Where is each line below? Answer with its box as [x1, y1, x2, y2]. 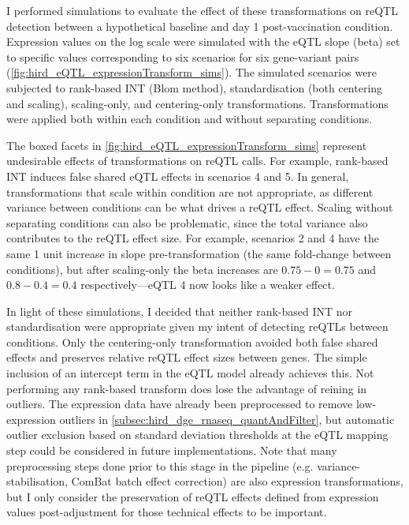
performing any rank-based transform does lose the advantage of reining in [6, 380, 367, 396]
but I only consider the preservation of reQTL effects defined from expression [6, 488, 379, 504]
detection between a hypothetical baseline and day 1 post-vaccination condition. [6, 17, 393, 34]
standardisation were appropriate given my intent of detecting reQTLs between [6, 318, 389, 335]
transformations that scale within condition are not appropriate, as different [6, 183, 374, 200]
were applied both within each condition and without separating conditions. [6, 111, 373, 127]
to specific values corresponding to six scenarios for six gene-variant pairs [6, 48, 359, 65]
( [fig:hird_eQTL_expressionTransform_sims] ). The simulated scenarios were [6, 64, 377, 81]
